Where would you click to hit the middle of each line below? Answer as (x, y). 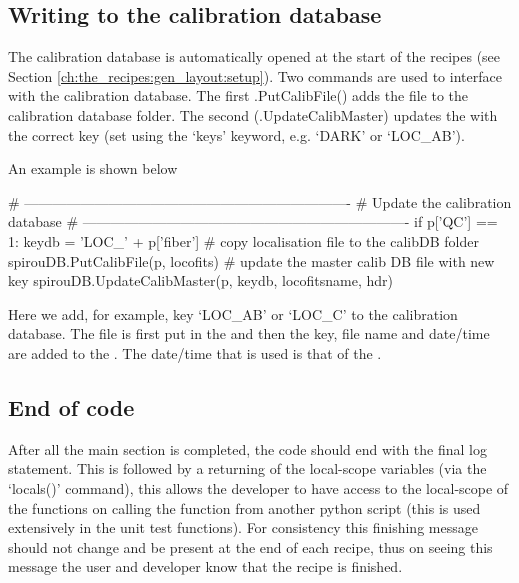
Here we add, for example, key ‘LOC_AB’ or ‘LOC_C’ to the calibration (233, 313)
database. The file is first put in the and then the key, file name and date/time (249, 333)
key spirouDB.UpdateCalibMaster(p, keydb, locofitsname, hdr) (201, 280)
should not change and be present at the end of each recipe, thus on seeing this (250, 546)
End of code (71, 406)
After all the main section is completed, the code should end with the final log (247, 448)
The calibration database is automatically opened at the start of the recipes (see (254, 56)
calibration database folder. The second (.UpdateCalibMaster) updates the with (253, 114)
